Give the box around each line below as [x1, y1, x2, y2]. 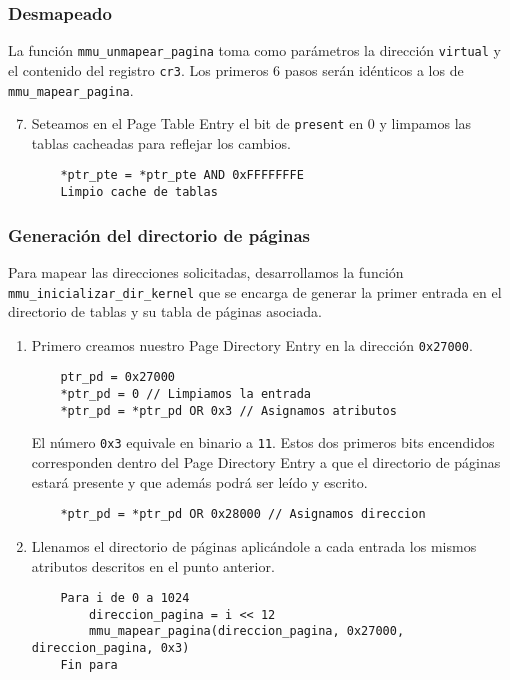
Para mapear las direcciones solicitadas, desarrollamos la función [8, 261, 404, 282]
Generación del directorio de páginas [8, 222, 311, 247]
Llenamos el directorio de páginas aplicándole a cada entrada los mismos [31, 535, 477, 556]
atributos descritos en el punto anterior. [31, 555, 275, 576]
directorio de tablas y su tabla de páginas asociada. [8, 301, 322, 322]
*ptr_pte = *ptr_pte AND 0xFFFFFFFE [60, 168, 304, 183]
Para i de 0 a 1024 [60, 591, 190, 606]
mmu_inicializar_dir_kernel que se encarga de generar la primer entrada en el [8, 281, 502, 302]
